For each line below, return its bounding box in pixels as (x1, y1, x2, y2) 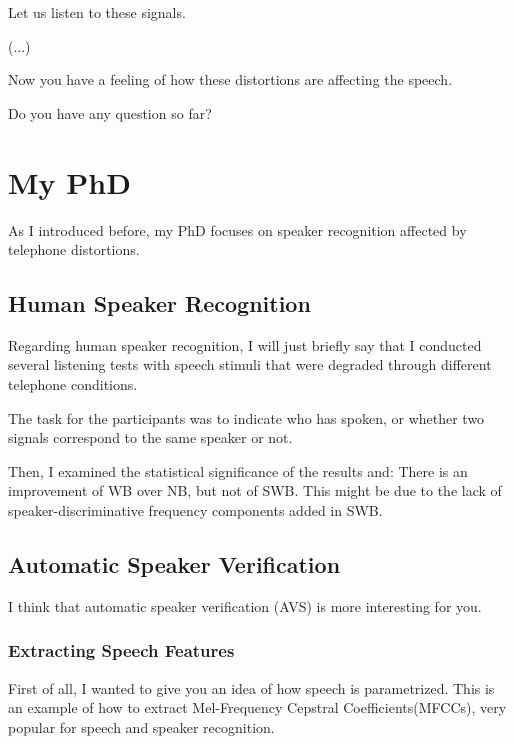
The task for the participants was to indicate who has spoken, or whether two (8, 407, 485, 428)
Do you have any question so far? (8, 102, 212, 123)
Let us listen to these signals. (8, 2, 186, 22)
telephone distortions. (8, 239, 140, 260)
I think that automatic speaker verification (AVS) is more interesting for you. (8, 595, 482, 616)
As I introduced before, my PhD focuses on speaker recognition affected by (8, 219, 467, 240)
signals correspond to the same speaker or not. (8, 427, 293, 448)
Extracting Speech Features (8, 638, 235, 663)
